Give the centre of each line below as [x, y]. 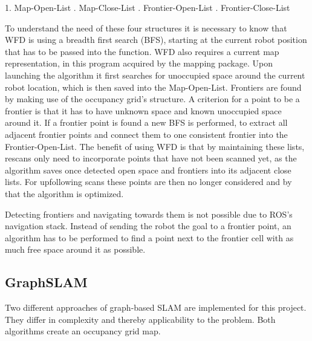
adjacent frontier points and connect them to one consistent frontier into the [146, 134]
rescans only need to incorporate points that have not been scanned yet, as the [151, 158]
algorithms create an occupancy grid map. [83, 331]
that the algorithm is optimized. [64, 193]
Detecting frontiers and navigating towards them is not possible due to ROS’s [149, 214]
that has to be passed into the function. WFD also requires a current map [142, 51]
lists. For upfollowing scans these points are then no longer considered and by [148, 182]
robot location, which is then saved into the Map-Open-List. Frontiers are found [153, 87]
